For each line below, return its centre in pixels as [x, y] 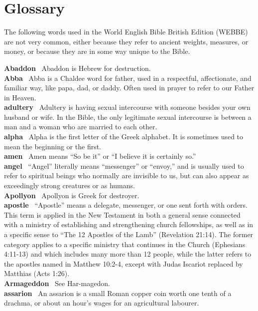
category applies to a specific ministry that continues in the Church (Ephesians [125, 244]
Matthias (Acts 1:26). [37, 273]
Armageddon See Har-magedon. [57, 283]
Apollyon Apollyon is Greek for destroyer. [72, 195]
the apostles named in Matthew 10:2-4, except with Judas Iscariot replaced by [124, 263]
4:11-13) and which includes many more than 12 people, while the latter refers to [128, 254]
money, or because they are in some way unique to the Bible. [97, 51]
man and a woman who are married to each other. [81, 127]
